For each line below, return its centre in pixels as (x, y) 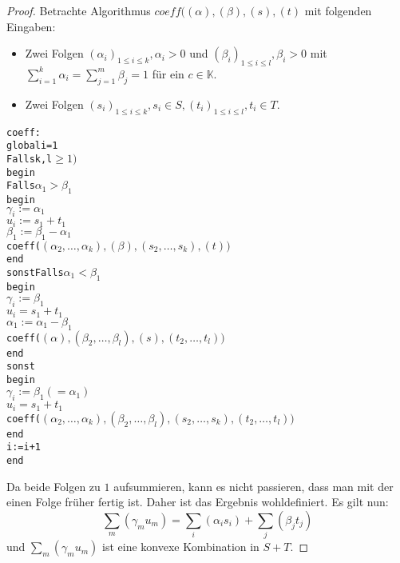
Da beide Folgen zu (53, 486)
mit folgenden (338, 10)
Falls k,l (30, 159)
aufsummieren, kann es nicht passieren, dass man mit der (253, 486)
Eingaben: (31, 26)
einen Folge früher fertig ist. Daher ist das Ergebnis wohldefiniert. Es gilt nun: (198, 502)
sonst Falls (35, 273)
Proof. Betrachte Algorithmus (79, 10)
